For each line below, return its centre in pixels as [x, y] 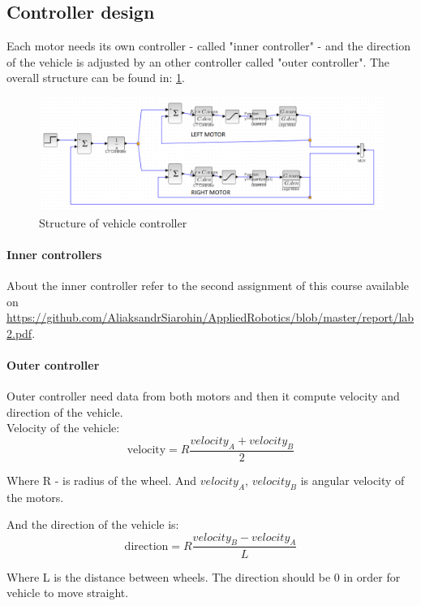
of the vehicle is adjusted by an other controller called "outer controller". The [198, 61]
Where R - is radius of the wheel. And [102, 480]
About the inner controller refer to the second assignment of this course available [208, 285]
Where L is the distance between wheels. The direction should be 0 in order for [204, 576]
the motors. [35, 497]
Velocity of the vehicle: [63, 428]
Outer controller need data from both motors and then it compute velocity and [203, 396]
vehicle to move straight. [68, 593]
